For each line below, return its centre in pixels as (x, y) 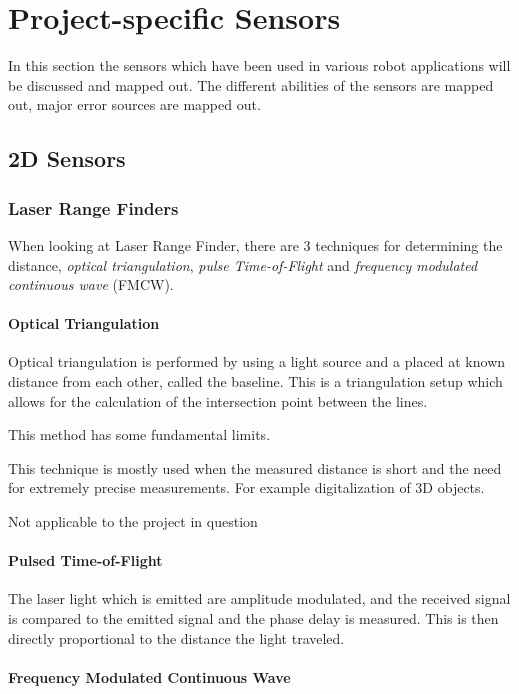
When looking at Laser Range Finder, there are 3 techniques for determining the (255, 244)
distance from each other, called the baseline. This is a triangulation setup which (255, 381)
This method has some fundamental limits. (139, 434)
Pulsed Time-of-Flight (85, 560)
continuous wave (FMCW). (91, 284)
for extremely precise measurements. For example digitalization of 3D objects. (246, 487)
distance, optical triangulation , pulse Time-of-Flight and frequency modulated (243, 264)
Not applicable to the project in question (133, 521)
